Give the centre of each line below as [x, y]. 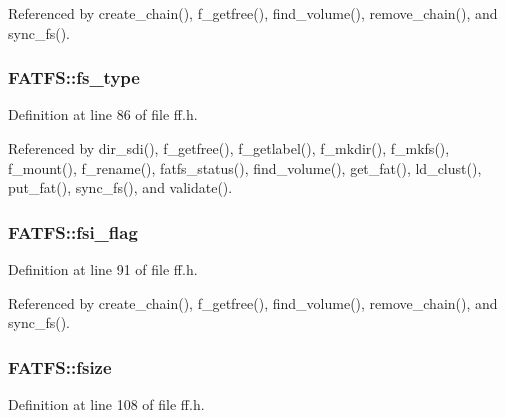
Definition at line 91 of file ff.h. [103, 269]
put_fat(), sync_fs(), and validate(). [120, 187]
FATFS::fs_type [74, 77]
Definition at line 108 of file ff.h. [106, 404]
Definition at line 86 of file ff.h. [103, 114]
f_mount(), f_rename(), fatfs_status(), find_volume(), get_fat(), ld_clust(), [245, 167]
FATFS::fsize [60, 366]
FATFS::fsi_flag [73, 231]
